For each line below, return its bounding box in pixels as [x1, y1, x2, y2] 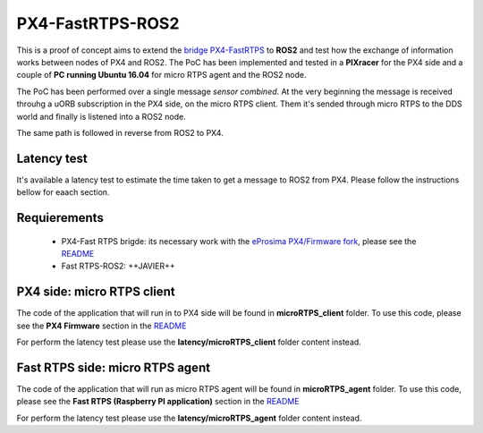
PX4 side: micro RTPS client [16, 284, 175, 300]
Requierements [16, 210, 105, 225]
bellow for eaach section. [16, 187, 110, 198]
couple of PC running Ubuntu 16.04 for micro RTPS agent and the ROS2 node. [16, 70, 307, 81]
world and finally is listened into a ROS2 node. [16, 111, 187, 122]
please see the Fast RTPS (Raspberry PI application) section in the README [16, 396, 300, 407]
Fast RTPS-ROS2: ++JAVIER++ [61, 260, 175, 272]
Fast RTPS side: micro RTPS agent [16, 360, 210, 375]
